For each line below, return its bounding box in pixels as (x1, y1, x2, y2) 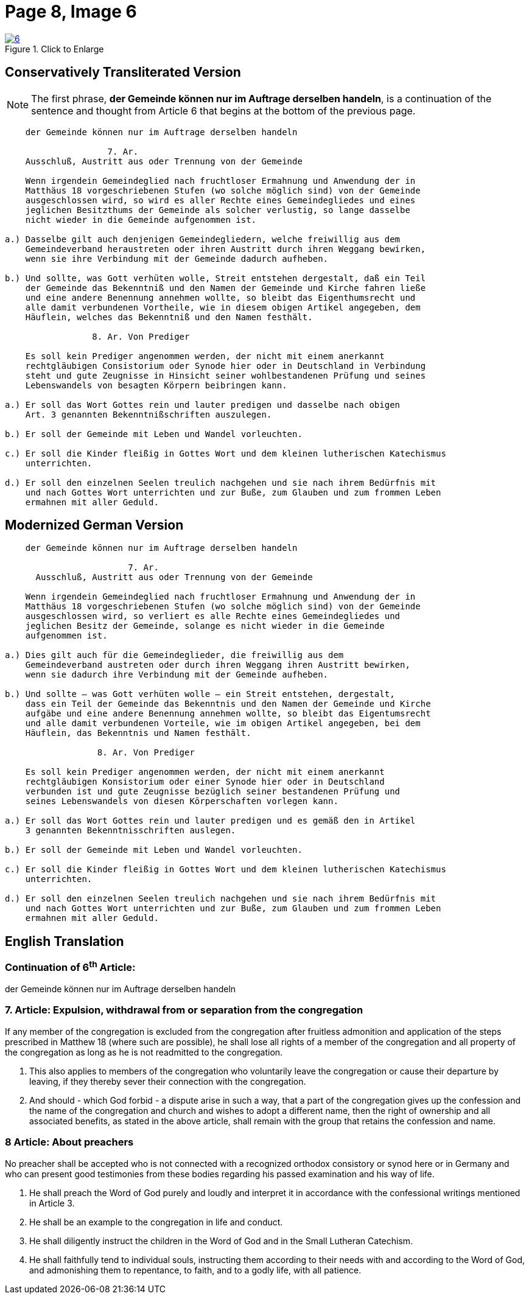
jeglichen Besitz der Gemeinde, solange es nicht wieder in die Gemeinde (25, 621, 385, 631)
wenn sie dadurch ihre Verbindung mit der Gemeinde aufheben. (25, 670, 329, 680)
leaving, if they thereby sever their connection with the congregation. (29, 1076, 306, 1087)
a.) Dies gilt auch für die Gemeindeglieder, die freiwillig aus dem (5, 650, 344, 660)
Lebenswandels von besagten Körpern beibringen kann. (25, 380, 287, 390)
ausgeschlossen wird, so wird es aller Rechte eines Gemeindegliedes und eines (25, 195, 416, 205)
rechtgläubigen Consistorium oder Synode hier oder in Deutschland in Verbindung (25, 360, 426, 371)
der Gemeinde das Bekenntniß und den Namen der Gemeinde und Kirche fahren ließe (25, 282, 426, 293)
